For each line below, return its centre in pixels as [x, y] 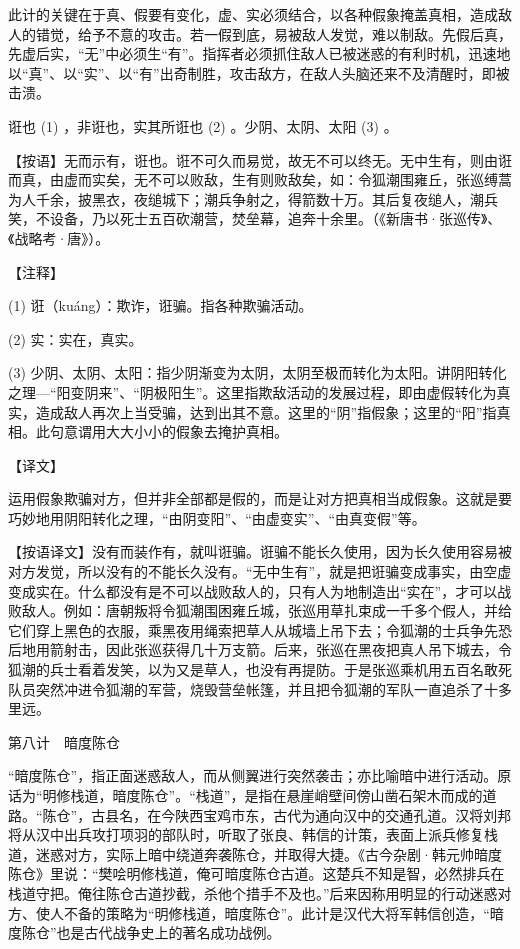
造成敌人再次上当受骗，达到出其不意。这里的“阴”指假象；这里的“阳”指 [266, 411]
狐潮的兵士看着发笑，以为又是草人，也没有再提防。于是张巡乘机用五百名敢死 [260, 669]
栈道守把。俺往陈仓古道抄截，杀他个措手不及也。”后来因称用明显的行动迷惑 [253, 892]
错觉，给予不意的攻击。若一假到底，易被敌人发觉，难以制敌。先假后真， [273, 33]
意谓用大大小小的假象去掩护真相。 [175, 431]
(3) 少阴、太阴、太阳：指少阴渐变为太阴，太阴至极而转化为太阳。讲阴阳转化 [257, 372]
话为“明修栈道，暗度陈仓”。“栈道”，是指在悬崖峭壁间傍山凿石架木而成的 [245, 795]
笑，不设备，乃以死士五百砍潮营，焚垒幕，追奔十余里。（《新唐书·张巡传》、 [255, 218]
